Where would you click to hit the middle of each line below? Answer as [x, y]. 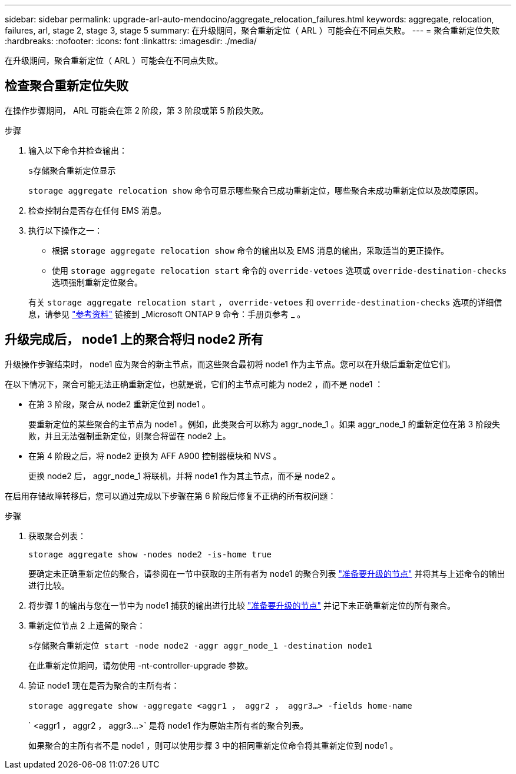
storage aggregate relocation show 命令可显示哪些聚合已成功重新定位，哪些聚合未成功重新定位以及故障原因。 [256, 190]
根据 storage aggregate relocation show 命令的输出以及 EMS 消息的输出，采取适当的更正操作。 [250, 250]
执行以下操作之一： [65, 230]
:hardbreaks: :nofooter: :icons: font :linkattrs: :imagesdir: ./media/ [131, 41]
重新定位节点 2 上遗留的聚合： [87, 625]
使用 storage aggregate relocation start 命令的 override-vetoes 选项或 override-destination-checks [279, 270]
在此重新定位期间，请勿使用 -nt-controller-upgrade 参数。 [141, 665]
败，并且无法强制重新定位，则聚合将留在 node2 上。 [130, 436]
